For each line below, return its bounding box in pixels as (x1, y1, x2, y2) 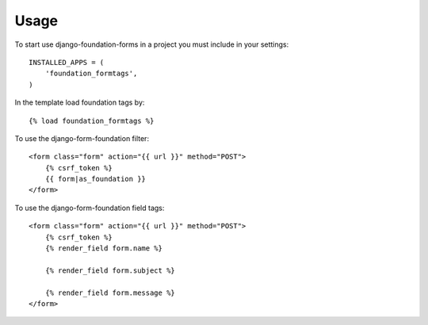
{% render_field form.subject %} (44, 266, 176, 275)
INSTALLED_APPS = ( (29, 58, 105, 67)
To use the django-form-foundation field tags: (14, 203, 165, 212)
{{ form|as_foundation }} (44, 174, 147, 184)
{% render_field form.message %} (44, 288, 176, 297)
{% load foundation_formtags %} (29, 116, 155, 125)
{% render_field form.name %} (44, 244, 162, 253)
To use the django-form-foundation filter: (14, 133, 150, 143)
